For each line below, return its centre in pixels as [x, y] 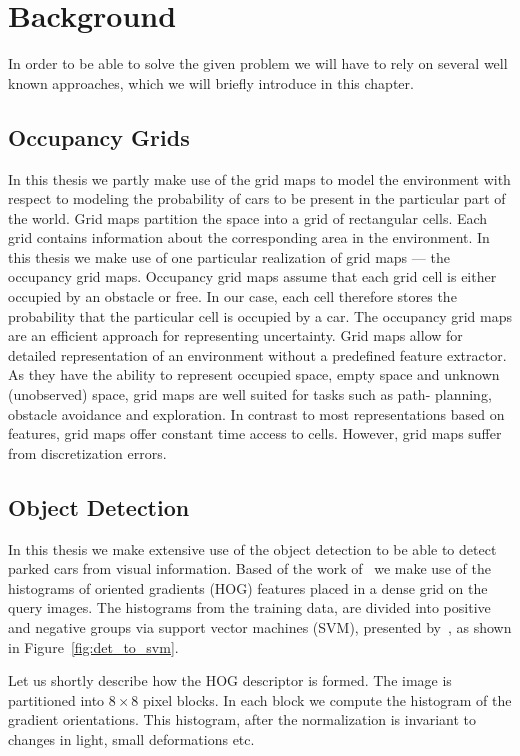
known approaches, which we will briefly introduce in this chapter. [211, 82]
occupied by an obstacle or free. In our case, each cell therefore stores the [232, 296]
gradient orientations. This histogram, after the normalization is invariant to [242, 719]
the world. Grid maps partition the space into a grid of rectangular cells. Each [248, 217]
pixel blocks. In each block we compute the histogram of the [327, 699]
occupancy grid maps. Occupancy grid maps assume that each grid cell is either [252, 276]
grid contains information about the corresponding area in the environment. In [249, 237]
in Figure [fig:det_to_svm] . [93, 646]
